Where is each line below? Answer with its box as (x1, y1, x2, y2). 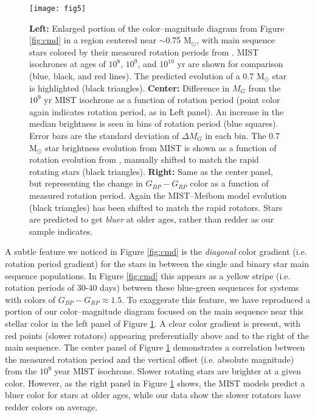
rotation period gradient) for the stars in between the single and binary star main (5, 257, 309, 269)
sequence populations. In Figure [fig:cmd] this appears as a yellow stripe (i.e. (5, 269, 291, 282)
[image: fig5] (29, 4, 86, 13)
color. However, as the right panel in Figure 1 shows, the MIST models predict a (5, 376, 305, 389)
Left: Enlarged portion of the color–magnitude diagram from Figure (29, 21, 285, 34)
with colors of (5, 293, 55, 305)
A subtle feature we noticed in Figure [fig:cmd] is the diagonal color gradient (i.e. (5, 245, 307, 258)
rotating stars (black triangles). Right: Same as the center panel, (29, 165, 273, 177)
